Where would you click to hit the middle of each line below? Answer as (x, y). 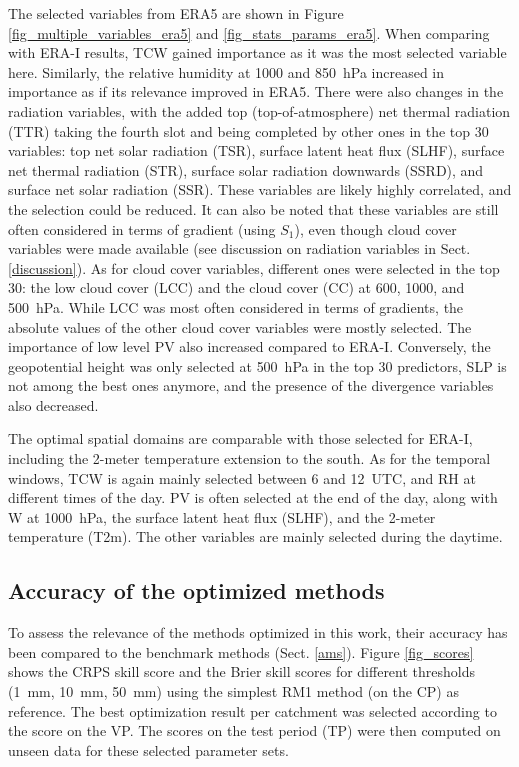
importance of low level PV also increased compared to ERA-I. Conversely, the (249, 346)
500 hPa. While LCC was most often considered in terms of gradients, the (236, 306)
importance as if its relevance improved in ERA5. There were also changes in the (256, 91)
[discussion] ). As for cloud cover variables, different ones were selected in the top (254, 267)
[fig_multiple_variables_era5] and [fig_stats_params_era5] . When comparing (249, 32)
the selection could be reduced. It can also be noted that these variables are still (253, 208)
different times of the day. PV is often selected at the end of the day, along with (253, 497)
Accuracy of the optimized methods (196, 590)
